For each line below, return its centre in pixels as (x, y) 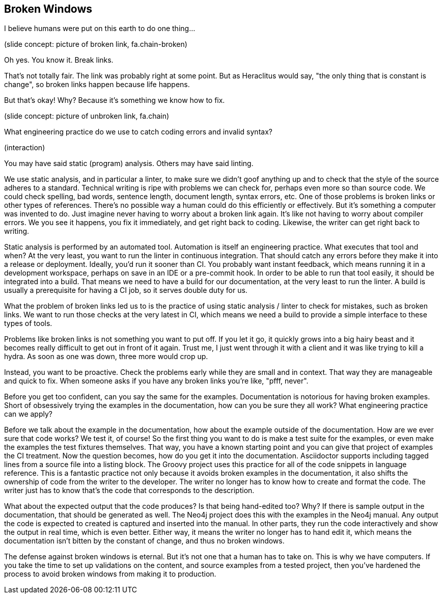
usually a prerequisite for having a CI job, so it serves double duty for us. (126, 290)
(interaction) (25, 148)
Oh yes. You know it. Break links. (59, 60)
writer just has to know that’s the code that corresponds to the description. (129, 491)
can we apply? (28, 414)
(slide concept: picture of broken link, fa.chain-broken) (96, 44)
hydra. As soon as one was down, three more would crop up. (106, 357)
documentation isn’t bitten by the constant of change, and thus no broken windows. (144, 541)
